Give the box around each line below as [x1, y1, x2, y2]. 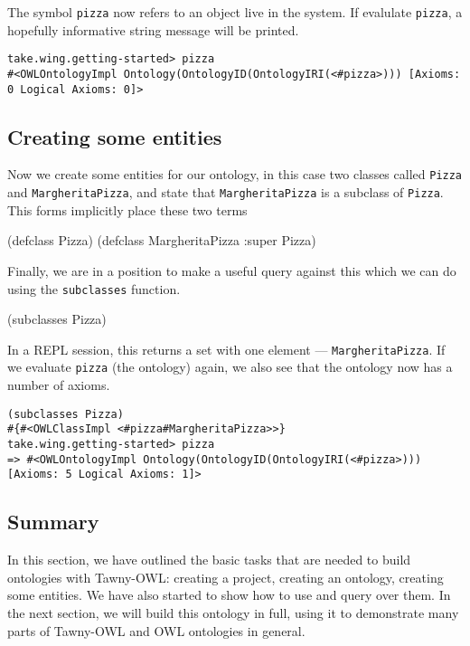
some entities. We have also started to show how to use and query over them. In [7, 585, 451, 604]
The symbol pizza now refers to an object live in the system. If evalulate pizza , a [7, 3, 463, 21]
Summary [7, 508, 99, 536]
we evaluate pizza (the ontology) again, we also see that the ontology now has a [7, 357, 453, 376]
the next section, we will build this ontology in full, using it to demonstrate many [7, 603, 459, 622]
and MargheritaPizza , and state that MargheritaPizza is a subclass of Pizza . [7, 183, 444, 202]
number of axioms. [7, 375, 110, 394]
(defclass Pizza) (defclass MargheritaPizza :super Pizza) [7, 231, 316, 250]
